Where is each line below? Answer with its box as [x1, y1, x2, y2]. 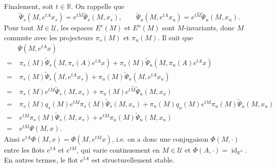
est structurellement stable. [91, 154, 175, 165]
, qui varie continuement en [76, 145, 160, 155]
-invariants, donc [184, 22, 235, 33]
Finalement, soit [4, 1, 54, 11]
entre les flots [4, 145, 45, 155]
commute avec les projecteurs [4, 32, 94, 42]
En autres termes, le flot [4, 154, 78, 165]
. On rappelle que [71, 1, 125, 11]
